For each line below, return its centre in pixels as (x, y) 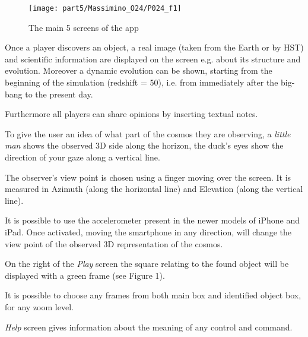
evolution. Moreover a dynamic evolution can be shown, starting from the (139, 70)
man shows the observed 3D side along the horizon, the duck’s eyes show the (144, 145)
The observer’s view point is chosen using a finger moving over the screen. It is (148, 177)
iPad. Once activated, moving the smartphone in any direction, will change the (148, 232)
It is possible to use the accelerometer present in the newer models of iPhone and (152, 220)
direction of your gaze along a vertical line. (82, 157)
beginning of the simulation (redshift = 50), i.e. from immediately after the (142, 82)
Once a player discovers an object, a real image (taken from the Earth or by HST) (154, 47)
